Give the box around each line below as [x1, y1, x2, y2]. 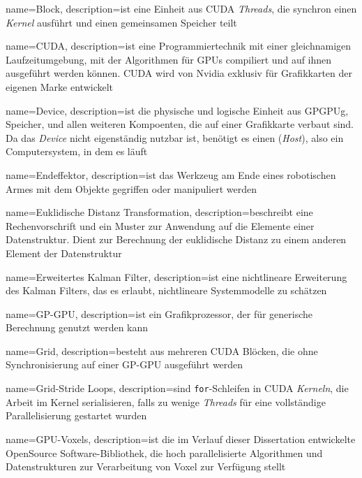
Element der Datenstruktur [6, 245, 122, 260]
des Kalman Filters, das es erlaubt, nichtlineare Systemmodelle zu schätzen [6, 283, 327, 298]
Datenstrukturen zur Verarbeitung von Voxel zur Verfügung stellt [6, 459, 286, 474]
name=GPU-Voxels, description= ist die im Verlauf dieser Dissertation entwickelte [6, 431, 356, 446]
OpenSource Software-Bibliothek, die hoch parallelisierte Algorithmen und [6, 445, 323, 460]
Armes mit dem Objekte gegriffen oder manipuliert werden [6, 181, 257, 196]
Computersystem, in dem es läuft [6, 144, 148, 159]
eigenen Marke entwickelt [6, 79, 114, 94]
